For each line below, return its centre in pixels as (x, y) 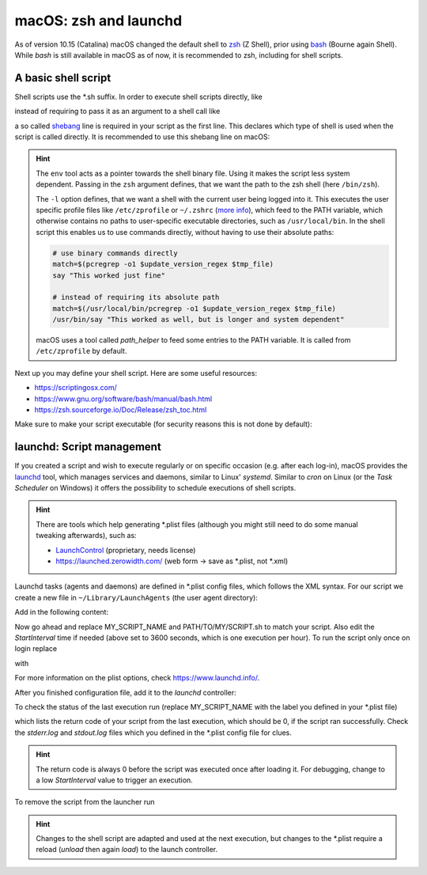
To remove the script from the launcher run (85, 802)
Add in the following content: (62, 612)
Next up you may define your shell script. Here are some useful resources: (136, 373)
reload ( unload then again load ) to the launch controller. (127, 850)
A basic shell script (63, 78)
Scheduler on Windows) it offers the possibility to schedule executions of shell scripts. (155, 488)
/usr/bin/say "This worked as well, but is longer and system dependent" (198, 320)
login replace (36, 649)
